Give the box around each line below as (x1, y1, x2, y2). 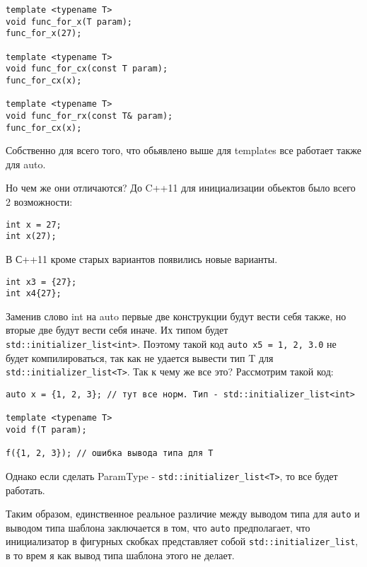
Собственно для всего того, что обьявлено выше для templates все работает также (6, 143, 361, 158)
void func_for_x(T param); (6, 16, 132, 27)
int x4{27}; (6, 288, 62, 299)
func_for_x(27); (6, 28, 82, 39)
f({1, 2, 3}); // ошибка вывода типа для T (6, 448, 214, 459)
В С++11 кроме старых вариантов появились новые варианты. (6, 251, 278, 266)
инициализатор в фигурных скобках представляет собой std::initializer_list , (6, 534, 359, 549)
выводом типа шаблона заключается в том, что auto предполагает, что (6, 520, 310, 534)
